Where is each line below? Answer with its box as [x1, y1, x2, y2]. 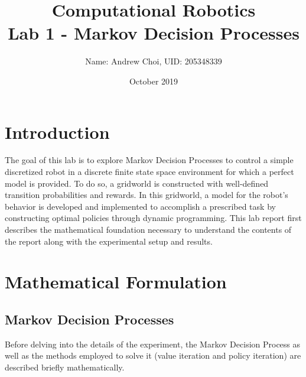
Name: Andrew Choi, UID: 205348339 [85, 55, 222, 67]
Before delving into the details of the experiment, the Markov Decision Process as [5, 337, 301, 350]
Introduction [5, 119, 110, 144]
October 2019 [129, 74, 178, 87]
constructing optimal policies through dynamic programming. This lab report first [5, 212, 302, 224]
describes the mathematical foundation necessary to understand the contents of [5, 223, 292, 235]
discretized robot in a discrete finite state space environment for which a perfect [5, 165, 294, 178]
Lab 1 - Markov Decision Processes [8, 21, 300, 45]
